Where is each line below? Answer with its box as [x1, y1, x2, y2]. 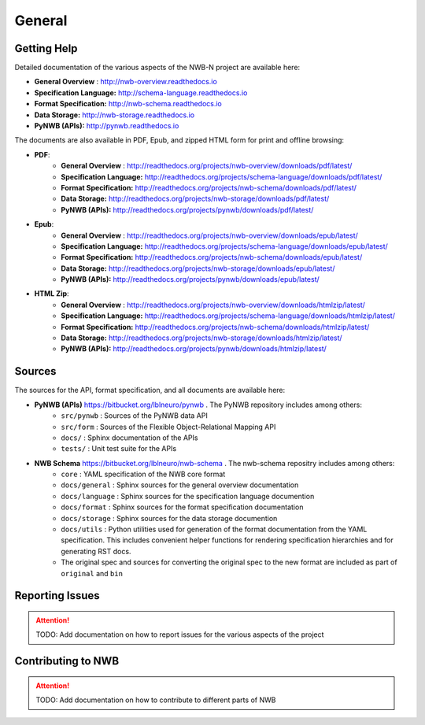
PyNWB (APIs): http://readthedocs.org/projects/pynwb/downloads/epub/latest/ [61, 275, 320, 284]
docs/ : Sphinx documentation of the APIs [61, 433, 198, 442]
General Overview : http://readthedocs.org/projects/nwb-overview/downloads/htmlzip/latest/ [61, 300, 366, 309]
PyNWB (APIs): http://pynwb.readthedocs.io [34, 121, 179, 131]
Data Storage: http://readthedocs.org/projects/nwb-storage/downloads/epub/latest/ [61, 264, 335, 273]
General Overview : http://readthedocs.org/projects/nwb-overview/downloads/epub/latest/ [61, 231, 358, 240]
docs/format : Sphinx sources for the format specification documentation [61, 502, 304, 512]
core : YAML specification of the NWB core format [61, 469, 226, 479]
